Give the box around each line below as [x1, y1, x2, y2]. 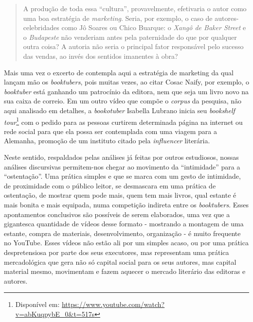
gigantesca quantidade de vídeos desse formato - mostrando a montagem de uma [4, 219, 244, 229]
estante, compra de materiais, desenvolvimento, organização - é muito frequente [4, 228, 241, 238]
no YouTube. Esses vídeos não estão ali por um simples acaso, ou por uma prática [4, 237, 249, 248]
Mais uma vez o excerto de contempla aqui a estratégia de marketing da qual [4, 67, 234, 77]
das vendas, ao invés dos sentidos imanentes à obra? [23, 51, 178, 61]
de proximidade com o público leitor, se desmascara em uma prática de [4, 180, 216, 190]
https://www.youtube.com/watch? [61, 299, 165, 309]
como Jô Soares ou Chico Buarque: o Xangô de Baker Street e [61, 22, 246, 33]
